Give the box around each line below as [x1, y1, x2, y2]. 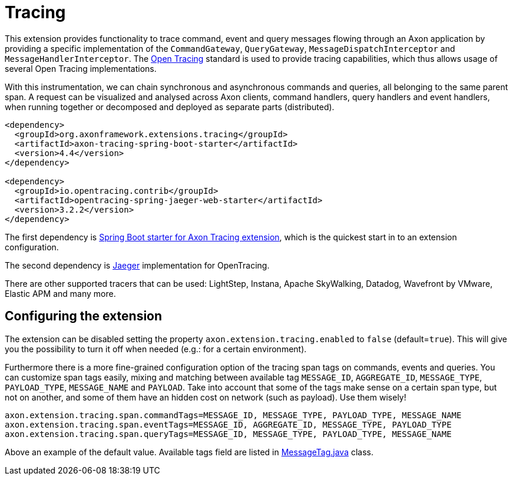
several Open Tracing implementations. [5, 63, 157, 74]
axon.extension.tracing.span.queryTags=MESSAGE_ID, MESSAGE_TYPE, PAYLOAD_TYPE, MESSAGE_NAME [5, 429, 452, 439]
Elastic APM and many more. [5, 288, 116, 299]
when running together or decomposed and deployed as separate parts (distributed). [5, 101, 335, 112]
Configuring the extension [5, 309, 163, 324]
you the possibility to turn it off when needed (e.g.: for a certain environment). [5, 343, 307, 354]
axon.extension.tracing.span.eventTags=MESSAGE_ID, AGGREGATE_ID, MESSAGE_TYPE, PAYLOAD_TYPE [5, 419, 452, 429]
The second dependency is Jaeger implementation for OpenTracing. [5, 260, 270, 270]
